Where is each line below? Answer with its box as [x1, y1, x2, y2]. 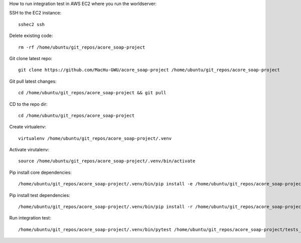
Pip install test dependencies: [9, 192, 70, 198]
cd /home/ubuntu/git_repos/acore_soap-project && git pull [18, 90, 167, 96]
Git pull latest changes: [9, 78, 57, 84]
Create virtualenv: [9, 124, 46, 130]
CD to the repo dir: [9, 101, 48, 107]
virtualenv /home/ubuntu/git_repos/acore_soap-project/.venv [18, 135, 172, 141]
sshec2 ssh [18, 22, 45, 27]
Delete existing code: [9, 33, 53, 39]
